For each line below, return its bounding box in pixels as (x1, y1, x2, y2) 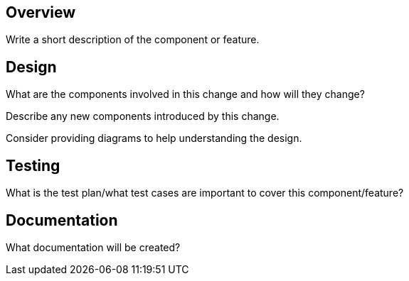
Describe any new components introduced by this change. (6, 110, 280, 123)
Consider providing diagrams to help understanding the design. (6, 132, 302, 145)
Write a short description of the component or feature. (6, 33, 260, 46)
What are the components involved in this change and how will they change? (6, 88, 365, 101)
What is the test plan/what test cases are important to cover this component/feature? (6, 187, 404, 199)
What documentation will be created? (6, 241, 181, 253)
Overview (6, 4, 76, 21)
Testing (6, 156, 60, 175)
